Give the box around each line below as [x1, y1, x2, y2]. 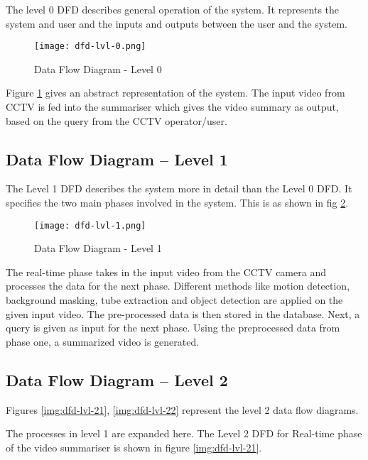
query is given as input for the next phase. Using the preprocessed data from [6, 320, 340, 335]
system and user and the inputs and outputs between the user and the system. [6, 16, 347, 31]
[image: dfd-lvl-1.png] [34, 220, 146, 231]
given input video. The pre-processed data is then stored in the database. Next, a [6, 306, 360, 321]
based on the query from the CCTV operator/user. [6, 113, 227, 128]
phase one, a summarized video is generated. [6, 334, 200, 349]
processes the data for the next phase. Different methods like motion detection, [6, 278, 350, 293]
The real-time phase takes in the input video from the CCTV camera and [6, 264, 326, 279]
